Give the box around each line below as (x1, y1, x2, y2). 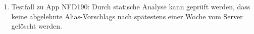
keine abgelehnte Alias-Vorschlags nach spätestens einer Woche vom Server (11, 11, 243, 21)
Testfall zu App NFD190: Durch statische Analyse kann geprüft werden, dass (11, 1, 250, 11)
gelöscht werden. (11, 21, 62, 31)
